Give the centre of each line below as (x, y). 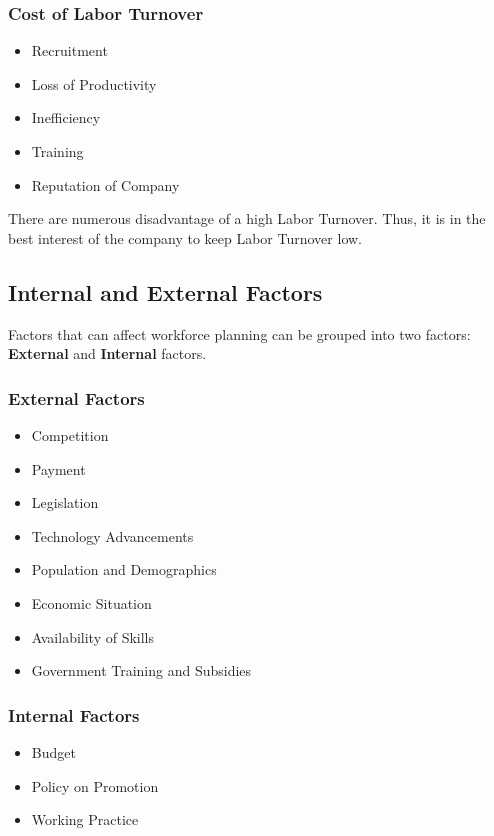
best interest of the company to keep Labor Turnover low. (185, 237)
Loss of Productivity (94, 83)
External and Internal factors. (107, 353)
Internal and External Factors (165, 291)
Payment (58, 468)
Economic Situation (91, 602)
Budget (53, 751)
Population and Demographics (124, 569)
